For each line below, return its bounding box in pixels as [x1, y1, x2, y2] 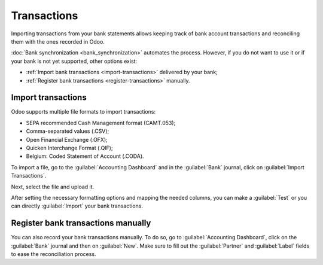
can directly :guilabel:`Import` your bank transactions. [11, 202, 144, 209]
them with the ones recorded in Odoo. [11, 38, 105, 45]
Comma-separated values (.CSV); [26, 127, 109, 135]
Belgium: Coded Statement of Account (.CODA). [26, 153, 144, 160]
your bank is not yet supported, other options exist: [11, 57, 138, 65]
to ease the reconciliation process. [11, 251, 96, 257]
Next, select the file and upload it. [11, 183, 95, 190]
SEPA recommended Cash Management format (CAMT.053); [26, 119, 176, 126]
